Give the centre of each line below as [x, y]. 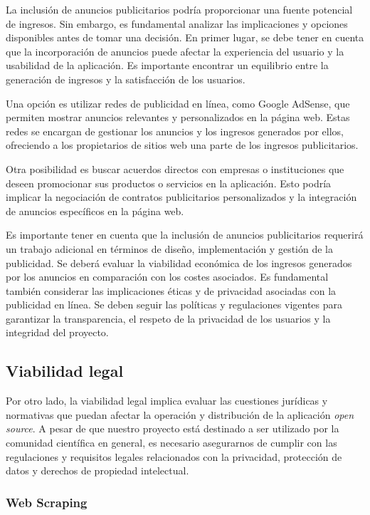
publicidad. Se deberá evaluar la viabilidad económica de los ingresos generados [179, 262]
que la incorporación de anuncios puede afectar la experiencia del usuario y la [175, 51]
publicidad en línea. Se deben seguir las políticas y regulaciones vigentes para [174, 305]
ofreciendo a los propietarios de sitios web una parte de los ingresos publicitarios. [182, 145]
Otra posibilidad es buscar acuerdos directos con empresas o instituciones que [175, 168]
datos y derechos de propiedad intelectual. [97, 470]
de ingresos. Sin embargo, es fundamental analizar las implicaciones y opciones [177, 23]
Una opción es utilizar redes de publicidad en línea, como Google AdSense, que [178, 103]
